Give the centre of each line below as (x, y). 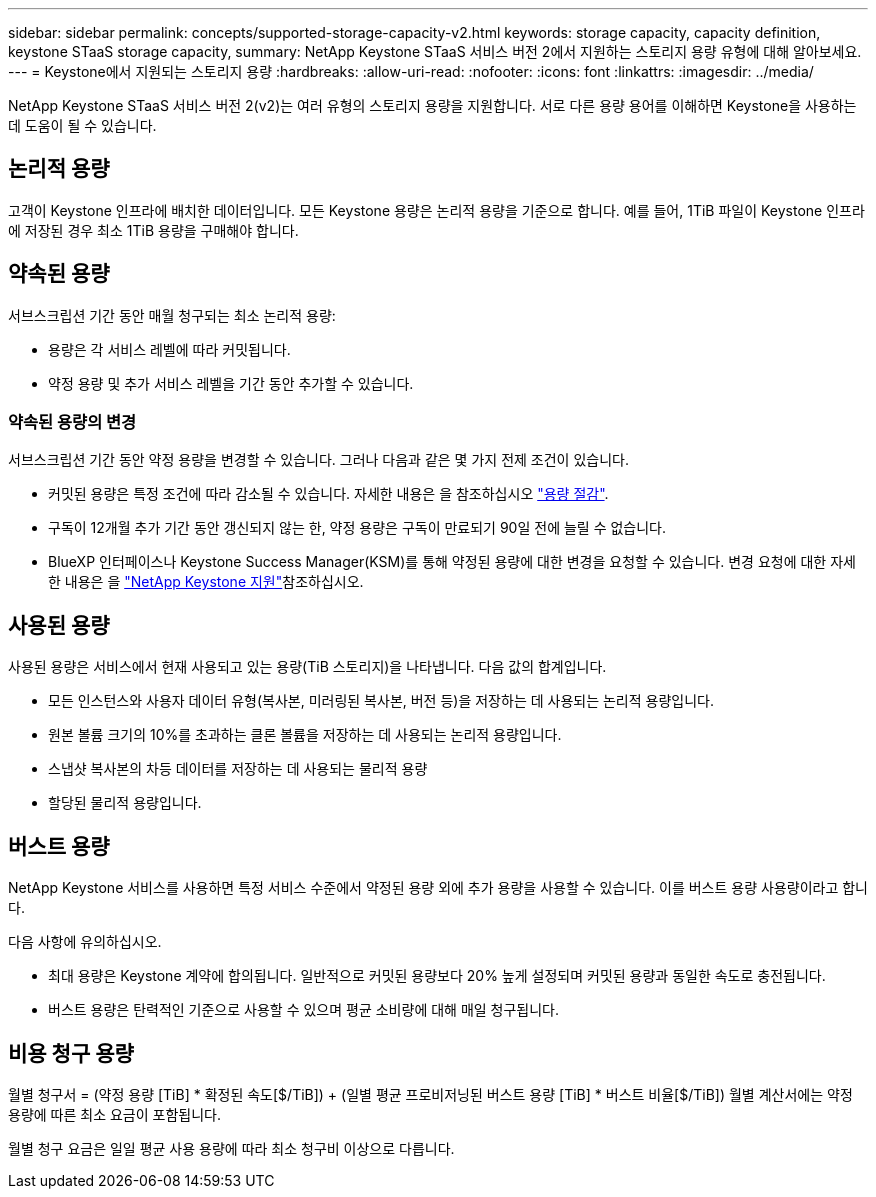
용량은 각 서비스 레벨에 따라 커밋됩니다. (169, 349)
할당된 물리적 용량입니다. (125, 803)
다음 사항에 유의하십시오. (85, 942)
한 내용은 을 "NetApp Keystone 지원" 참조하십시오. (206, 582)
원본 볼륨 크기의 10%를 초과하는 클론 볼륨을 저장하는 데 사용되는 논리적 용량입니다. (305, 735)
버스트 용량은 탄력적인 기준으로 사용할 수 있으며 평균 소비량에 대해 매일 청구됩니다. (304, 1010)
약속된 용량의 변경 (72, 422)
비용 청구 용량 (71, 1053)
